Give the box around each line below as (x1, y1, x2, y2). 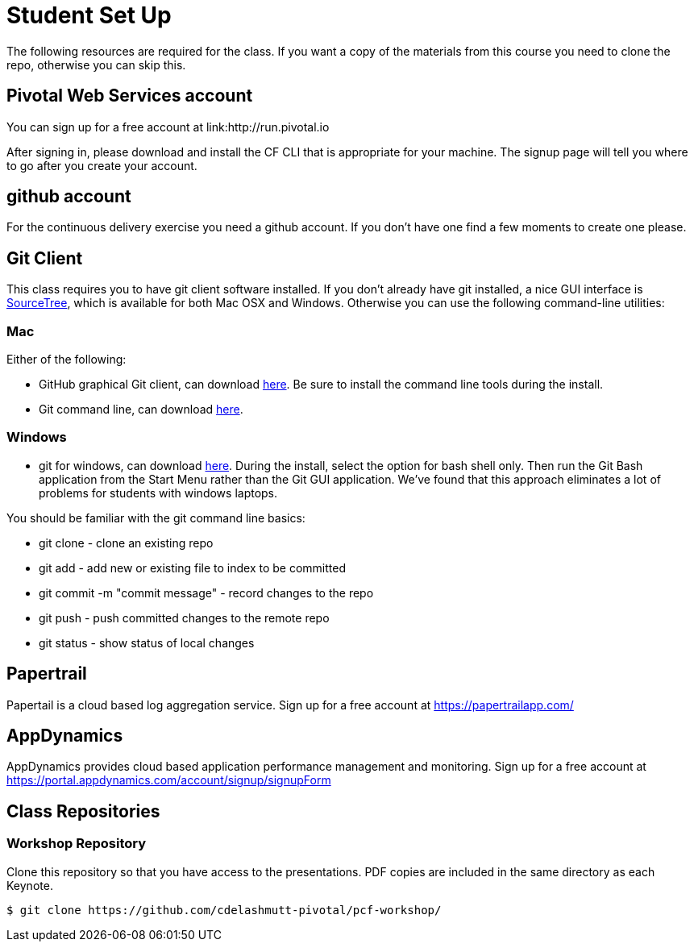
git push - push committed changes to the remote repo (39, 610, 330, 625)
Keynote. (6, 878, 53, 892)
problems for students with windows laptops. (39, 485, 278, 500)
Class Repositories (6, 800, 160, 821)
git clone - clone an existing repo (39, 535, 214, 550)
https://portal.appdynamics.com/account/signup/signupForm (6, 773, 331, 788)
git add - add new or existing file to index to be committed (39, 560, 346, 575)
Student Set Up (6, 2, 172, 29)
